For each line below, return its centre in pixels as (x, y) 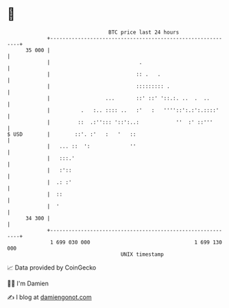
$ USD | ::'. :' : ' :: (72, 134)
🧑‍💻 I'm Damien (28, 283)
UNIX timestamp (142, 254)
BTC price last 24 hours (144, 32)
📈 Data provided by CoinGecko (52, 268)
